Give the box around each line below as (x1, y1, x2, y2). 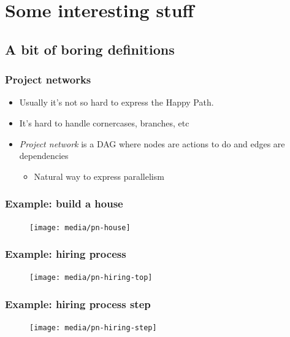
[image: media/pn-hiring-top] (29, 273, 153, 282)
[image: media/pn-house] (29, 223, 131, 232)
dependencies (19, 149, 69, 162)
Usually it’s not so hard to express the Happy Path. (19, 96, 214, 109)
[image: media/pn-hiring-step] (29, 323, 157, 333)
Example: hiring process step (5, 296, 151, 312)
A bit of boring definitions (5, 39, 175, 58)
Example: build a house (5, 196, 123, 211)
